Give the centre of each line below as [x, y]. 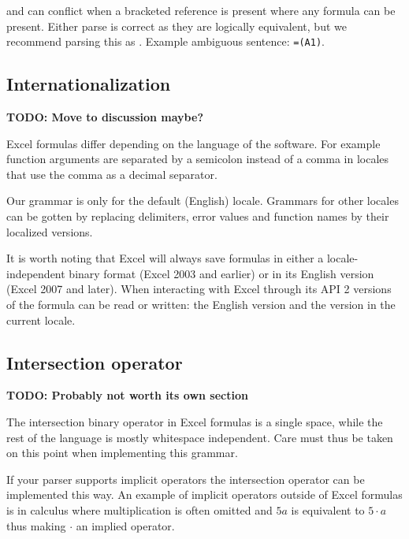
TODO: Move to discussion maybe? [105, 117]
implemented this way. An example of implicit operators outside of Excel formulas [204, 494]
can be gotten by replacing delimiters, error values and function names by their [198, 216]
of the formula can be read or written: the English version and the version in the [201, 304]
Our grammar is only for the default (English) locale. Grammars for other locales [203, 201]
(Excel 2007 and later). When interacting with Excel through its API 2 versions [199, 289]
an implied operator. [125, 525]
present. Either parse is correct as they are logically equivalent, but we [177, 26]
